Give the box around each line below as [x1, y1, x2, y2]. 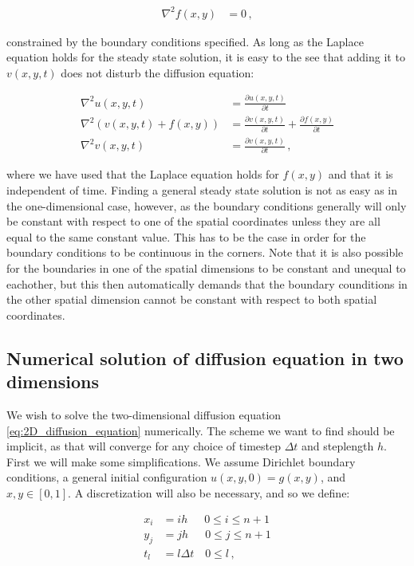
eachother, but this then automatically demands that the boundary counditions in [6, 275, 408, 292]
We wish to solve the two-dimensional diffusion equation [6, 407, 282, 423]
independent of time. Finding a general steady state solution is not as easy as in [6, 182, 397, 198]
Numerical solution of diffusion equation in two [6, 345, 404, 370]
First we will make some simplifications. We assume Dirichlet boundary [6, 453, 356, 470]
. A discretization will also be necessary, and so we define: [68, 484, 350, 501]
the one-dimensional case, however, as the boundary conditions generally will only [6, 197, 407, 214]
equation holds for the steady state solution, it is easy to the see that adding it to [6, 49, 405, 65]
